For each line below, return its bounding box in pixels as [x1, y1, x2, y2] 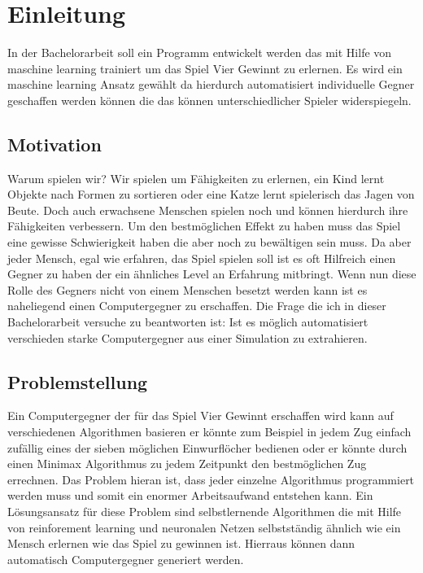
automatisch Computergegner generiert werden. [7, 550, 244, 567]
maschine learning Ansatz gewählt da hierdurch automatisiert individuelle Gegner [7, 76, 415, 93]
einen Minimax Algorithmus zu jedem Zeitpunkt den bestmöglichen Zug [7, 455, 367, 472]
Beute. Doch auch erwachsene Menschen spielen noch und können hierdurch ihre [7, 201, 408, 218]
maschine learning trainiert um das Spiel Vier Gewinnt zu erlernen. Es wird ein [7, 59, 403, 77]
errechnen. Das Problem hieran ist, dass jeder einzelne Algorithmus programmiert [7, 470, 415, 488]
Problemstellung [7, 369, 148, 394]
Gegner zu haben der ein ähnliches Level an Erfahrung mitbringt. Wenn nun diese [7, 265, 416, 282]
